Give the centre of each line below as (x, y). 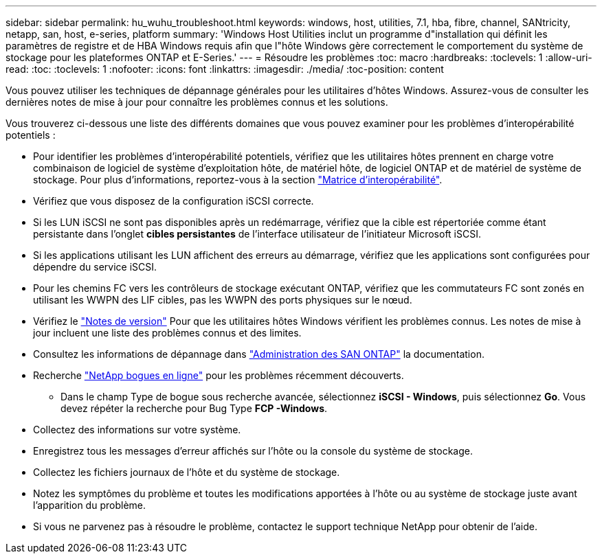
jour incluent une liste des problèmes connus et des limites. (167, 333)
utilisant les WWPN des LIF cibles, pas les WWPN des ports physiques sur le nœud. (223, 300)
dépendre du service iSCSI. (95, 267)
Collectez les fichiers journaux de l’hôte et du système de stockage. (187, 472)
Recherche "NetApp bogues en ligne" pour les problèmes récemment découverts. (219, 375)
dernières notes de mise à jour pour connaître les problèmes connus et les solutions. (197, 102)
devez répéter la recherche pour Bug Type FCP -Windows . (194, 408)
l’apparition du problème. (90, 505)
